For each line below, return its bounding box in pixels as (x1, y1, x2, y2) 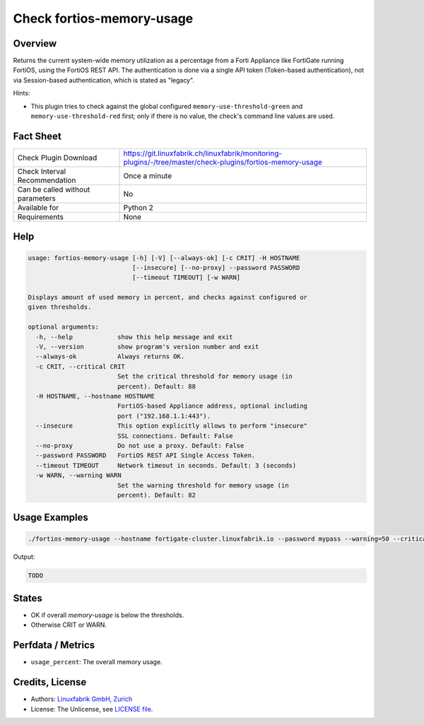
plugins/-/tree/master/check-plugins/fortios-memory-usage (123, 157, 323, 167)
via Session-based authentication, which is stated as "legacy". (13, 76, 194, 84)
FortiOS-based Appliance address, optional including (117, 402, 307, 410)
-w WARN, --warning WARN (35, 471, 122, 480)
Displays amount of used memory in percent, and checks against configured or (28, 293, 307, 302)
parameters (17, 193, 56, 203)
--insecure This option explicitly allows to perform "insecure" (35, 422, 307, 430)
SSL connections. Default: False (117, 432, 233, 440)
